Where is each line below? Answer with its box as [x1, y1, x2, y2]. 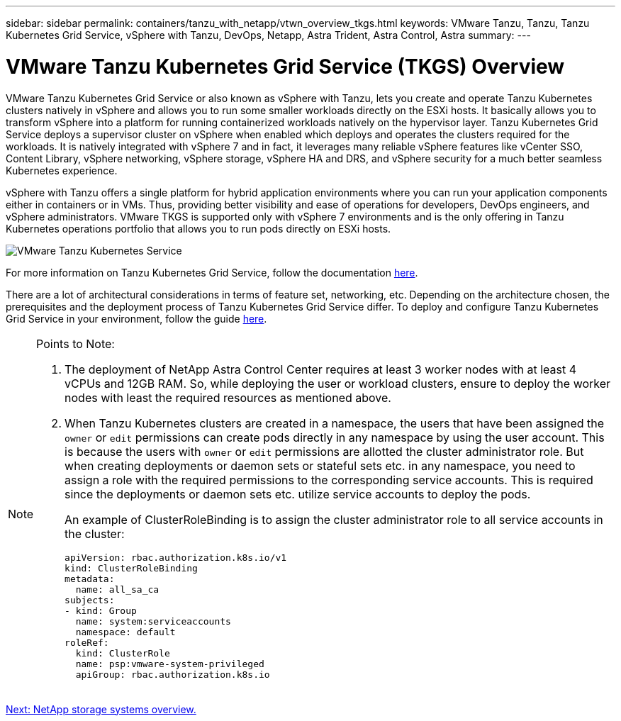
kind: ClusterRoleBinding [65, 562, 198, 574]
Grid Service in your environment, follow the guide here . [6, 312, 267, 325]
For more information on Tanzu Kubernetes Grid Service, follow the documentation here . [6, 266, 418, 279]
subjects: [65, 594, 115, 605]
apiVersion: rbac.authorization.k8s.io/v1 [65, 552, 287, 563]
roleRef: [65, 637, 109, 648]
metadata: [65, 573, 115, 584]
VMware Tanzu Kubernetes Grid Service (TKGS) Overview [6, 54, 565, 79]
